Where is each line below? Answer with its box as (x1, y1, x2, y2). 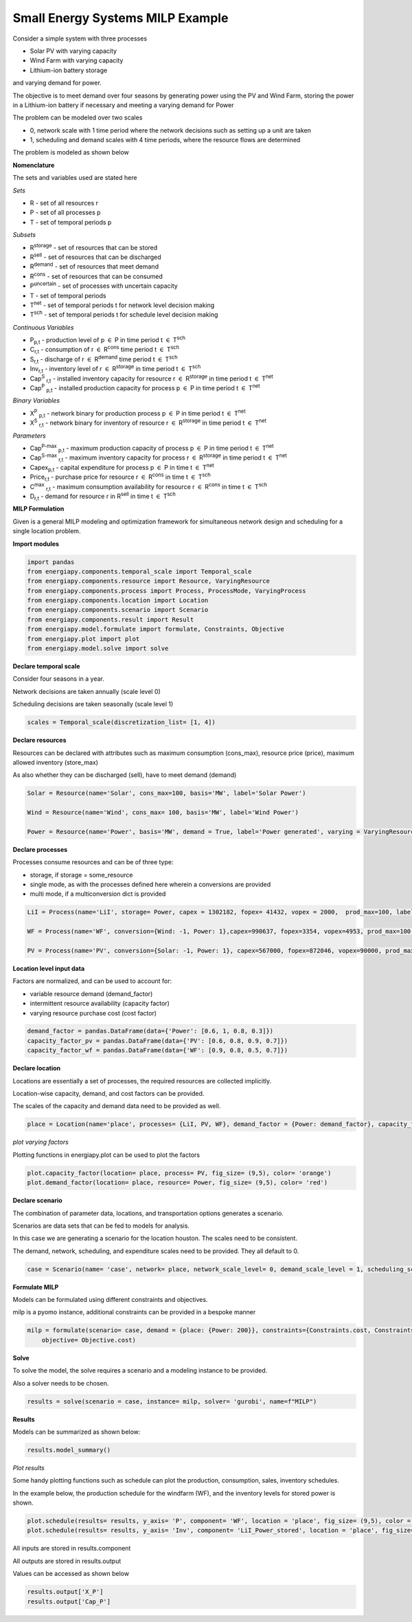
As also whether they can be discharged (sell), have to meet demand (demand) (12, 771, 237, 779)
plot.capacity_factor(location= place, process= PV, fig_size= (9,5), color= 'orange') (27, 1169, 332, 1177)
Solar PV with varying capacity (30, 47, 117, 55)
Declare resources (12, 736, 67, 745)
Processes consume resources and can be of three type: (12, 858, 174, 866)
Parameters (12, 431, 46, 440)
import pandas (27, 558, 75, 566)
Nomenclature (12, 161, 55, 169)
